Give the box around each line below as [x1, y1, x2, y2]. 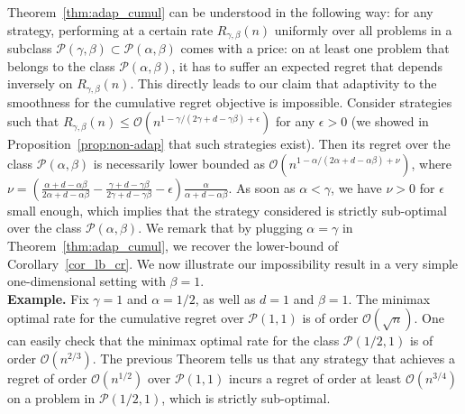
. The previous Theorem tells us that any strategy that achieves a [92, 349, 455, 368]
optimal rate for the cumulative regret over [7, 308, 244, 327]
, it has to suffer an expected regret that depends [171, 56, 443, 75]
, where [411, 153, 451, 172]
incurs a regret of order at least [228, 369, 402, 388]
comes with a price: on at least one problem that [180, 39, 450, 58]
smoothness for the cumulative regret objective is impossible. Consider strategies [7, 92, 452, 111]
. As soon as [228, 178, 296, 197]
